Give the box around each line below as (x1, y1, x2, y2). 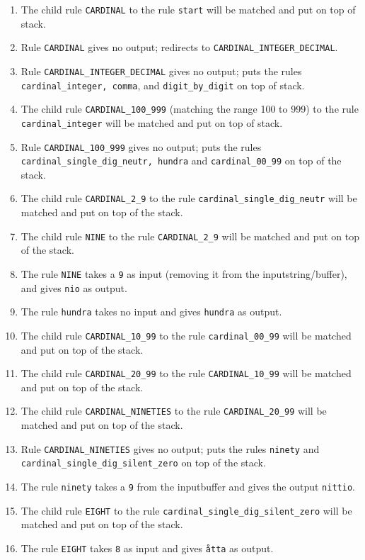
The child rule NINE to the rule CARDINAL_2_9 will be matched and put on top (21, 228, 360, 243)
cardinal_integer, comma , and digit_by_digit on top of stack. (21, 77, 305, 92)
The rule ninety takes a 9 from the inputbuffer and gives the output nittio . (21, 478, 355, 493)
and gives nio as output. (21, 280, 127, 295)
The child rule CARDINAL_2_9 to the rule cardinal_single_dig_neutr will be (21, 191, 357, 206)
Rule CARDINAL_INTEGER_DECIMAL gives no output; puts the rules (21, 63, 302, 78)
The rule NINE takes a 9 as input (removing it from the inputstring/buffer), (21, 266, 347, 281)
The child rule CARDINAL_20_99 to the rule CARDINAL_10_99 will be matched (21, 366, 352, 381)
